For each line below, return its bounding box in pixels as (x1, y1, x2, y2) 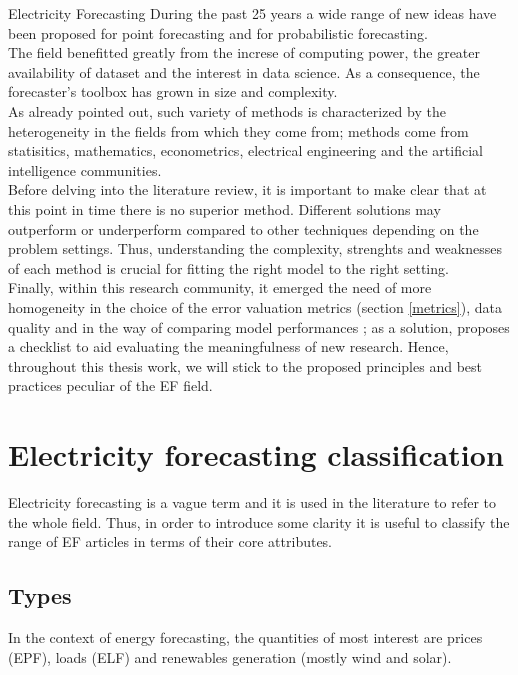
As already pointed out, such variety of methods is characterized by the (8, 100, 446, 121)
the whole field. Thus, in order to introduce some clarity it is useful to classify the (8, 511, 510, 532)
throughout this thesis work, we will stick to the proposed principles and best (8, 355, 482, 376)
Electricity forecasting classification (8, 434, 504, 475)
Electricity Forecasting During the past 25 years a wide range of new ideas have (8, 3, 497, 23)
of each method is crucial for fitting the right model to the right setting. (8, 257, 449, 278)
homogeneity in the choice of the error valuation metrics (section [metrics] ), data (8, 296, 502, 317)
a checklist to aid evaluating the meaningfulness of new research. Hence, (8, 336, 449, 357)
